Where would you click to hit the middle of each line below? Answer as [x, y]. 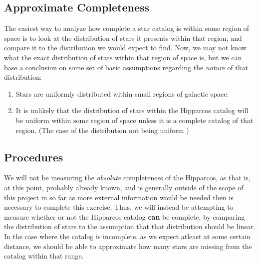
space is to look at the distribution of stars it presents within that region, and [123, 38]
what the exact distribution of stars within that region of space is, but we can [123, 57]
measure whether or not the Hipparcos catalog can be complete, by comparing [125, 216]
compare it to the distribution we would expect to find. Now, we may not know [125, 48]
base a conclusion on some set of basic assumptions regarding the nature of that [126, 67]
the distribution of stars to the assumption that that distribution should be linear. [130, 226]
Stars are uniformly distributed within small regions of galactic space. [122, 93]
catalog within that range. [44, 256]
